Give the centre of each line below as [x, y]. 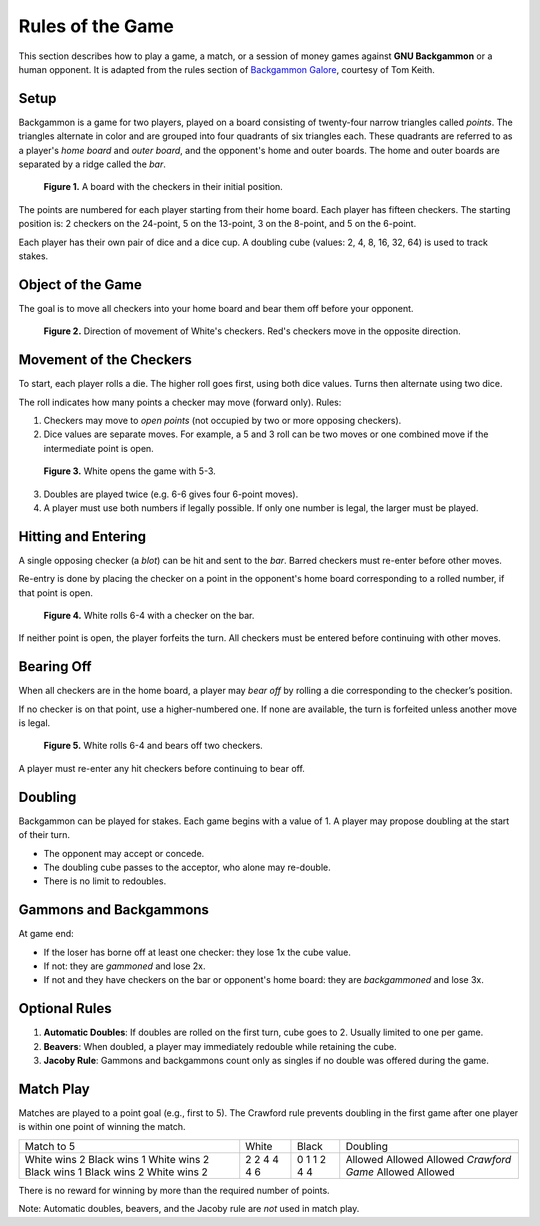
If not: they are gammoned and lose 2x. [124, 966]
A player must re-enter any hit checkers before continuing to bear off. [161, 768]
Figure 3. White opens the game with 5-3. [130, 471]
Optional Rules [65, 1008]
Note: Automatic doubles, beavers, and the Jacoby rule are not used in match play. [189, 1209]
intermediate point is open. [98, 448]
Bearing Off [55, 666]
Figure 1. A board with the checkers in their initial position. [163, 187]
